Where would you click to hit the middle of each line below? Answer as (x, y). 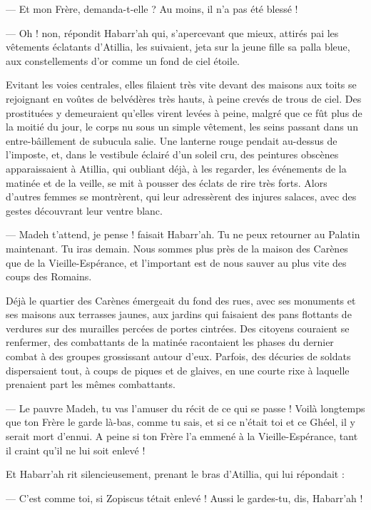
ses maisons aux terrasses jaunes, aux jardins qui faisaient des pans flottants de (179, 314)
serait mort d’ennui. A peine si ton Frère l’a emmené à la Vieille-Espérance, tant (182, 436)
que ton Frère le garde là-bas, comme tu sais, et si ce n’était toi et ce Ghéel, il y (181, 422)
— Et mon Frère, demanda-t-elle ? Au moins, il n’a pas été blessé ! (152, 9)
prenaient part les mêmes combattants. (91, 384)
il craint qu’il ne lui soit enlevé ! (76, 450)
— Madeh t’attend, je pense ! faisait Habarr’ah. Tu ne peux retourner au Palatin (183, 234)
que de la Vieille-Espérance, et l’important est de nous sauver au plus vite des (176, 262)
